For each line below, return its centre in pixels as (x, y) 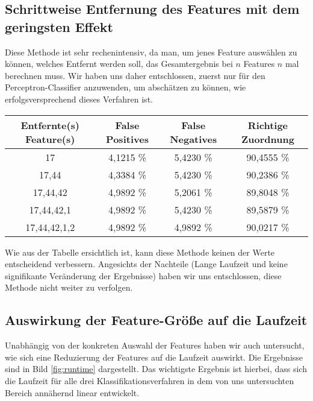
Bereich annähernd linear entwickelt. (72, 392)
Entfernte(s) (50, 125)
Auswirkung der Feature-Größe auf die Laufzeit (156, 320)
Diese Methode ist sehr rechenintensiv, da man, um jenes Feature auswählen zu (151, 52)
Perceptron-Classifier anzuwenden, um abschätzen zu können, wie (126, 87)
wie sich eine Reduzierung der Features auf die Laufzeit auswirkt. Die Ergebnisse (154, 357)
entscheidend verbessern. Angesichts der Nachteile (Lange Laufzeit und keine (146, 264)
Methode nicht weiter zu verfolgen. (69, 287)
